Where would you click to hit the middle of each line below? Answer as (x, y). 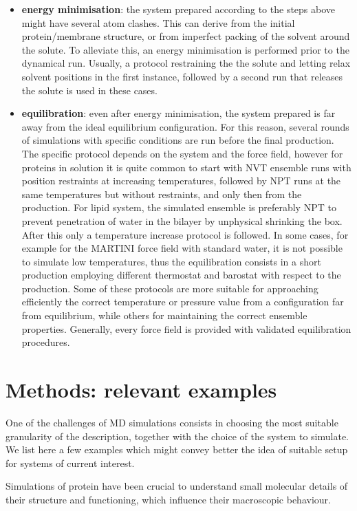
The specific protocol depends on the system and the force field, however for (182, 153)
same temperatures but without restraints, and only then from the (162, 194)
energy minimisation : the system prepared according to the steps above (178, 9)
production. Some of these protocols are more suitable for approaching (170, 288)
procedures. (46, 342)
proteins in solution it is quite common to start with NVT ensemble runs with (186, 167)
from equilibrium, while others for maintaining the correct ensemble (164, 315)
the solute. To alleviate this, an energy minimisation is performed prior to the (185, 49)
